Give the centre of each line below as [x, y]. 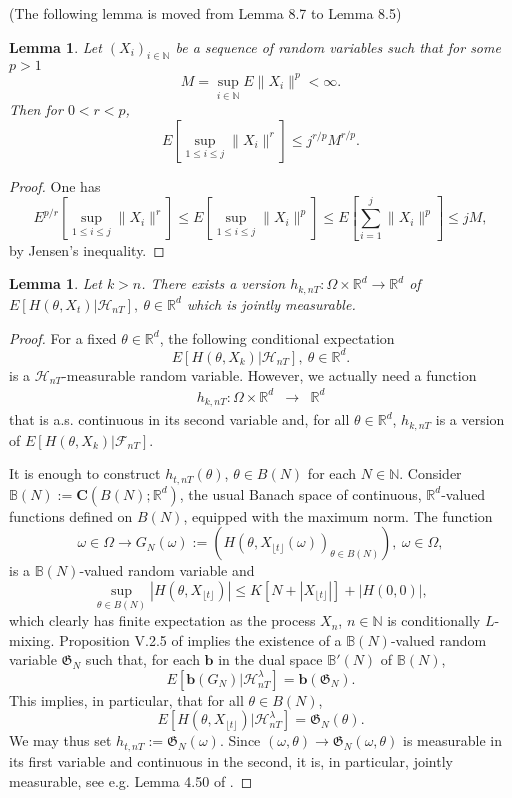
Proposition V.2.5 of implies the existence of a [200, 639]
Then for [36, 109]
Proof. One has [55, 185]
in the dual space [270, 659]
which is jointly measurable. [271, 303]
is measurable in [453, 740]
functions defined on [71, 515]
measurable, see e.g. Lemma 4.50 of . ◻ [131, 780]
